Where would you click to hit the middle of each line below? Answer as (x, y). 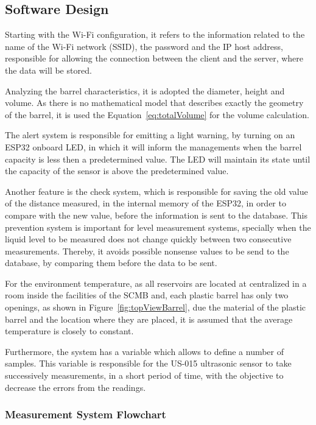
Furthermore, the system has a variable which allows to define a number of (145, 351)
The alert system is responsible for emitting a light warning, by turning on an (150, 135)
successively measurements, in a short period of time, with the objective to (144, 375)
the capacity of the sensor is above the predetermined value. (117, 171)
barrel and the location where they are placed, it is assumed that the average (149, 319)
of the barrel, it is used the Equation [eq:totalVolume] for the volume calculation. (157, 114)
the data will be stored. (48, 70)
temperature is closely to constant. (69, 331)
